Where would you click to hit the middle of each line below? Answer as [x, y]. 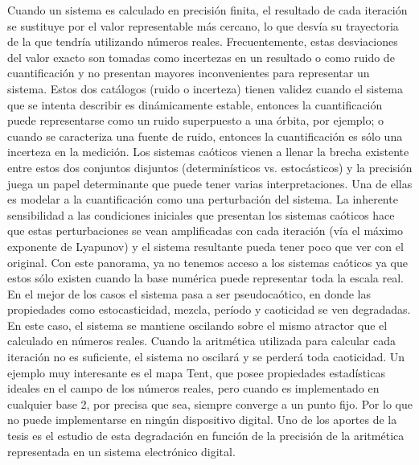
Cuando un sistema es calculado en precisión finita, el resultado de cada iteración [207, 10]
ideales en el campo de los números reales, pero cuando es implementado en [193, 388]
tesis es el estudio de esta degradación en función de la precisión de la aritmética [206, 436]
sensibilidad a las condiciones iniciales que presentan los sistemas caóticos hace [201, 214]
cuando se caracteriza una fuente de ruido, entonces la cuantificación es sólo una [205, 136]
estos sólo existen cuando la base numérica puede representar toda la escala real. [206, 278]
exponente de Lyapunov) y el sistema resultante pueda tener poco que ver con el [205, 246]
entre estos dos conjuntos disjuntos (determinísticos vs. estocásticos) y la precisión [210, 167]
